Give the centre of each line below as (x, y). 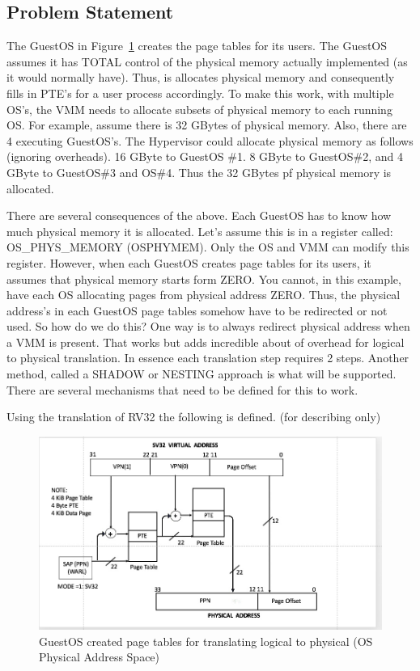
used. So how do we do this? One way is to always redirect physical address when (208, 326)
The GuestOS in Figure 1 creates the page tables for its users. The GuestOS (197, 46)
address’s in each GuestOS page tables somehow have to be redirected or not (197, 310)
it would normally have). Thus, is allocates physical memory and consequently (201, 77)
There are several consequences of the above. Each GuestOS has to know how (199, 215)
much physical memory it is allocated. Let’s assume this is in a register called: (200, 231)
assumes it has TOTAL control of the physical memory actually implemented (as (207, 61)
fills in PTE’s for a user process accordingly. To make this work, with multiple (200, 93)
